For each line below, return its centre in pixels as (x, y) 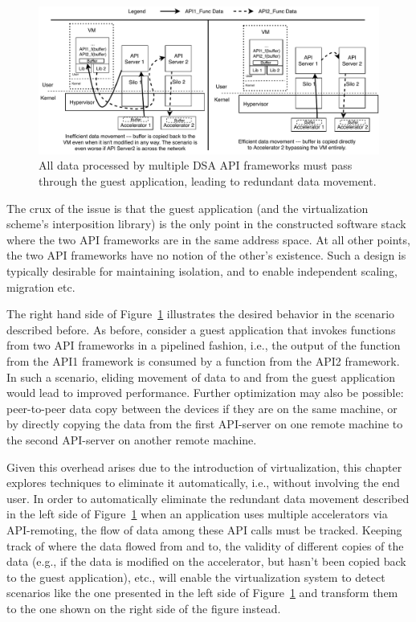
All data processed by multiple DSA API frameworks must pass (196, 165)
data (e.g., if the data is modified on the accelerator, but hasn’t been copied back (206, 561)
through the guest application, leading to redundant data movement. (208, 181)
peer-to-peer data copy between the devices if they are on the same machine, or (202, 408)
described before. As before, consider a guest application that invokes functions (201, 329)
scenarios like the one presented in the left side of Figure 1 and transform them (202, 593)
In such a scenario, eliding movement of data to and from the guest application (201, 376)
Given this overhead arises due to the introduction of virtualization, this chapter (204, 466)
